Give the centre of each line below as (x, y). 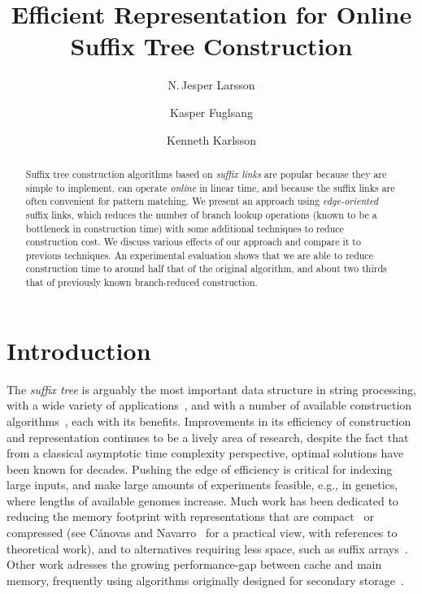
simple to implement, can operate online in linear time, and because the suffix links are (210, 187)
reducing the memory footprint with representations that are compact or (190, 516)
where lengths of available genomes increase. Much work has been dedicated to (202, 500)
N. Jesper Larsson (211, 85)
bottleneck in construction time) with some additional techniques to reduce (185, 228)
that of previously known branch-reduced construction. (141, 282)
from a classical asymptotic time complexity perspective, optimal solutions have (205, 453)
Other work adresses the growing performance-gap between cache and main (194, 564)
